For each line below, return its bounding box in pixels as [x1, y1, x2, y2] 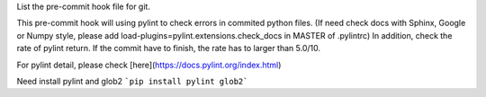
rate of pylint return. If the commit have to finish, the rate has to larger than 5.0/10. [16, 43, 321, 54]
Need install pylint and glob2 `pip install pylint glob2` [16, 75, 248, 86]
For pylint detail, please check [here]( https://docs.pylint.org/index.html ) [16, 59, 282, 70]
